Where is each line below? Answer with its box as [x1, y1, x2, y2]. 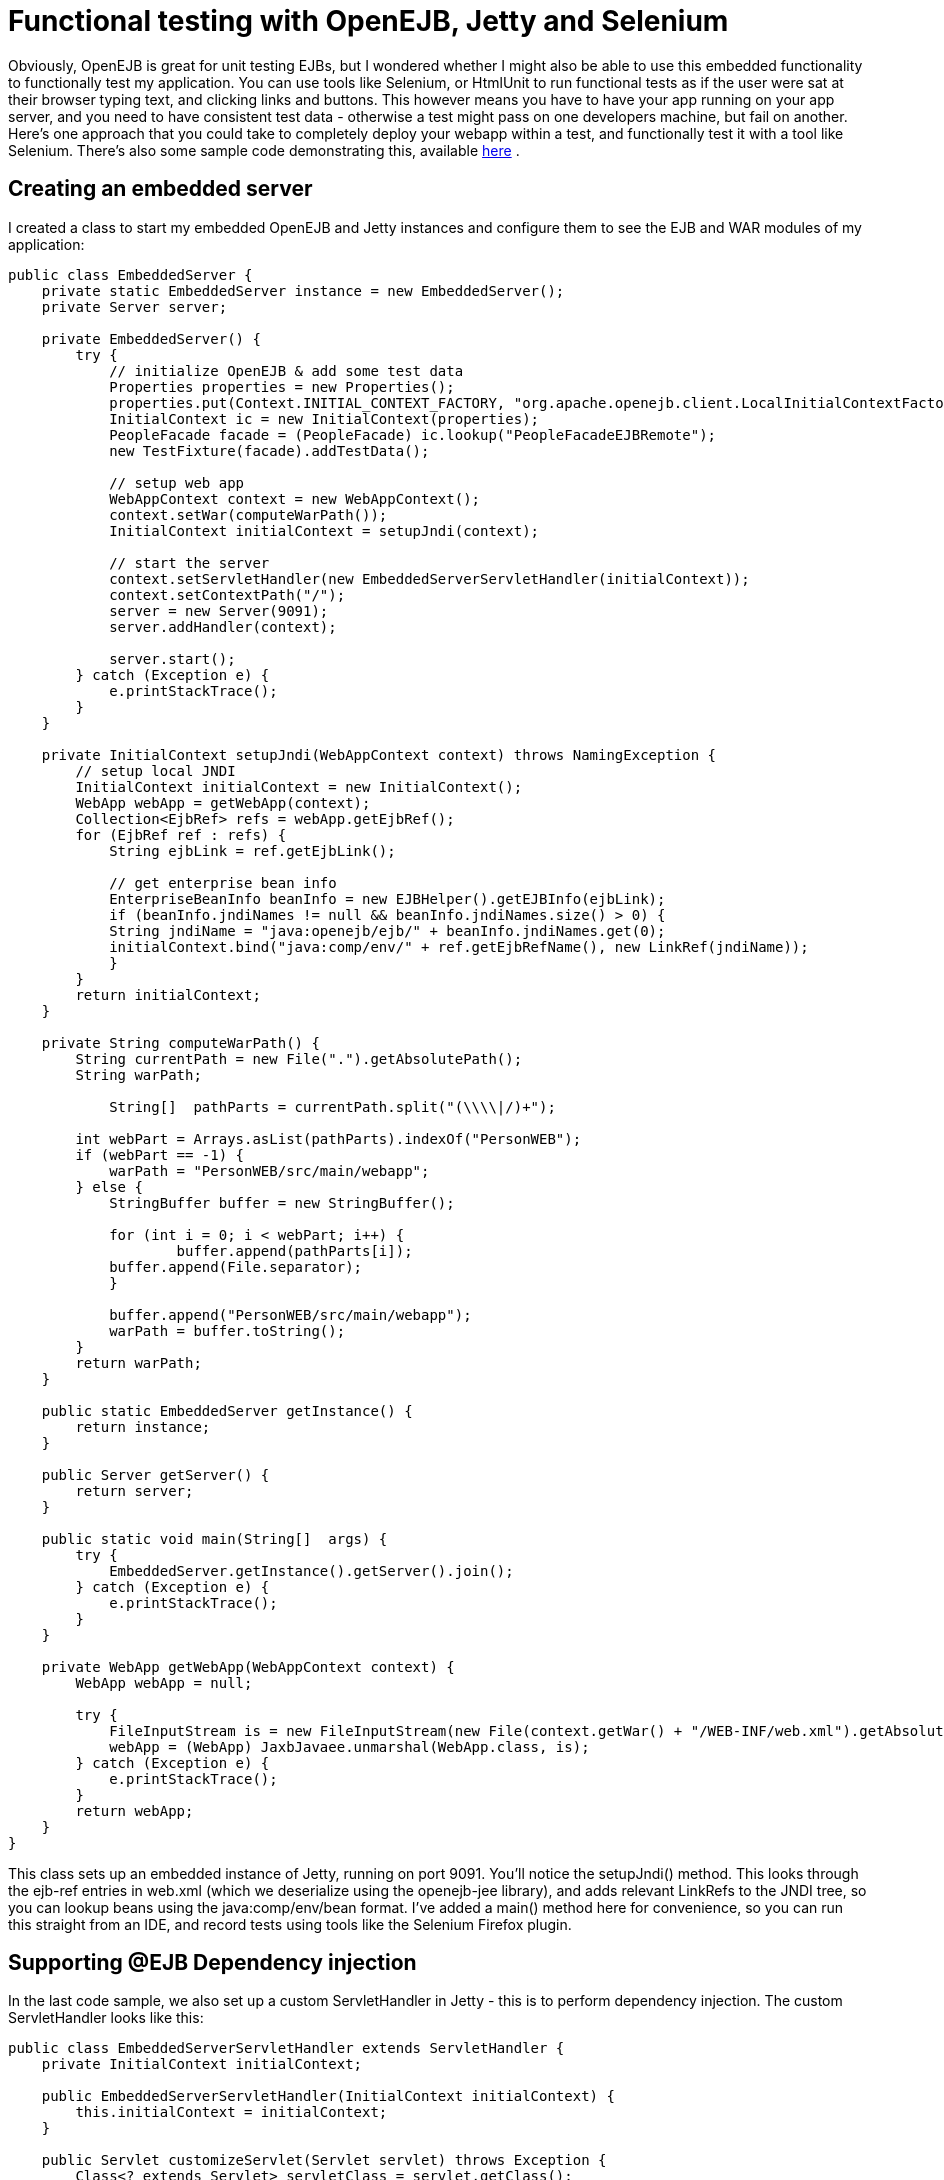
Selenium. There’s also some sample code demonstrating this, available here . [8, 141, 520, 159]
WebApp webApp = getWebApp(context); [75, 794, 371, 811]
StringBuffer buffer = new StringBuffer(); [109, 1194, 455, 1211]
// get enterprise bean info [109, 874, 337, 891]
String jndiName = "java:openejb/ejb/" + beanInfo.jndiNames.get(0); [109, 922, 666, 939]
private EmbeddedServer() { [41, 330, 261, 347]
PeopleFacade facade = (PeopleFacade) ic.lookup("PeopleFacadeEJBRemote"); [109, 426, 717, 443]
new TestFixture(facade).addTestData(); [109, 442, 430, 459]
